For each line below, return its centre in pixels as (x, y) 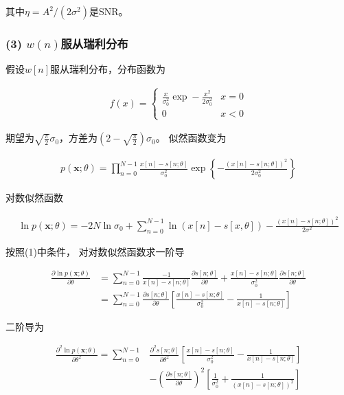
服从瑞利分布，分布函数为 (108, 69)
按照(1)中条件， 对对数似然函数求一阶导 (95, 251)
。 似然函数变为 (191, 138)
